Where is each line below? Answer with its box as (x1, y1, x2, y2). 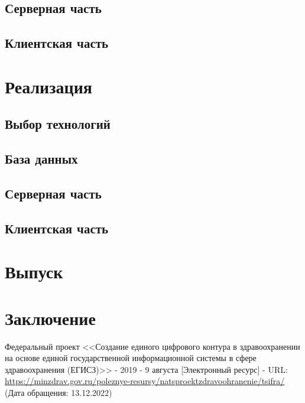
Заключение (5, 305, 96, 330)
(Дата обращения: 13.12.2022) (5, 386, 112, 398)
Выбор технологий (5, 115, 111, 133)
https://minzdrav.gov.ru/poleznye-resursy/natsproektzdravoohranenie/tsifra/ (5, 375, 285, 387)
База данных (5, 149, 78, 168)
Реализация (5, 74, 92, 98)
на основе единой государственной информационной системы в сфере (5, 352, 257, 364)
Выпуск (5, 259, 63, 284)
